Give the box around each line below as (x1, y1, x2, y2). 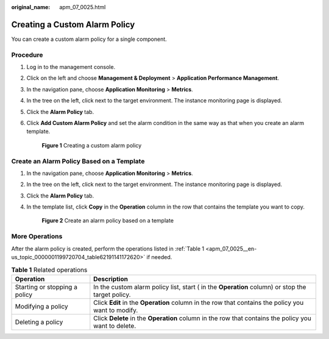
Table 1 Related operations (11, 265, 88, 274)
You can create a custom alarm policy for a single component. (11, 35, 167, 43)
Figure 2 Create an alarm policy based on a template (41, 217, 174, 224)
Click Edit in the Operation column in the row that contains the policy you (93, 298, 304, 307)
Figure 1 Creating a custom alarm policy (41, 141, 142, 149)
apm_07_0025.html (59, 4, 106, 10)
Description (93, 274, 128, 283)
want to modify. (93, 305, 138, 314)
